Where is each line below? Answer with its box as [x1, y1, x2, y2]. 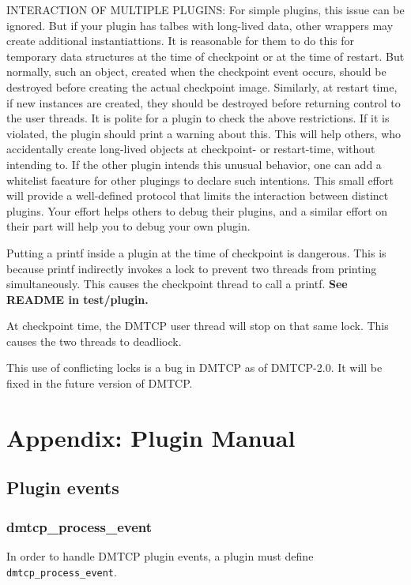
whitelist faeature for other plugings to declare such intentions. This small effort [6, 171, 394, 188]
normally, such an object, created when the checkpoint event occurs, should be [6, 63, 386, 80]
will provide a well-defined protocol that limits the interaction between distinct [6, 187, 389, 204]
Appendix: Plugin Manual [6, 421, 296, 453]
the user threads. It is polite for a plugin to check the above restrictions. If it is [6, 110, 390, 126]
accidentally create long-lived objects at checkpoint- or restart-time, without [6, 141, 375, 157]
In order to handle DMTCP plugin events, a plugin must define [6, 548, 314, 564]
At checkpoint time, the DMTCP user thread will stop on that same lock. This [6, 317, 389, 334]
